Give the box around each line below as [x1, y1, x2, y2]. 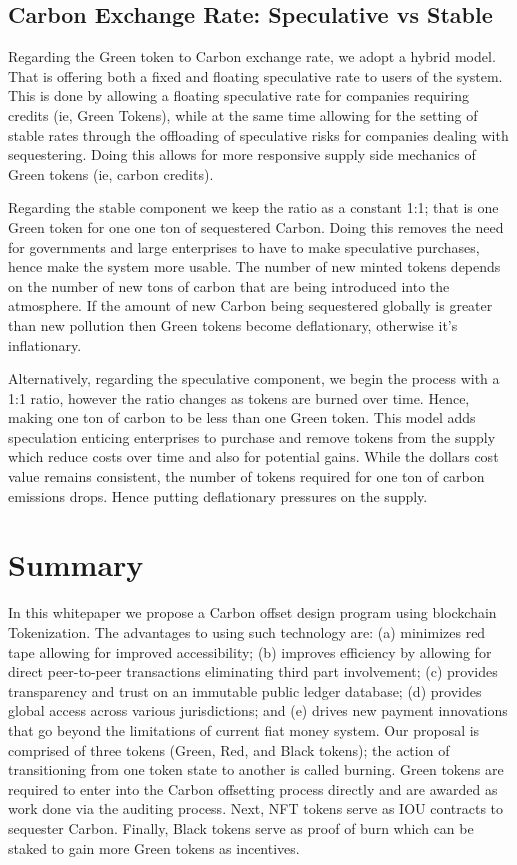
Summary [8, 544, 144, 585]
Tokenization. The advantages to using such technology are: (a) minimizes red [8, 621, 486, 642]
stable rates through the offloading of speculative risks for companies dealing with [8, 124, 509, 145]
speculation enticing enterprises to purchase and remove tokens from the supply [8, 426, 496, 447]
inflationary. [8, 334, 82, 355]
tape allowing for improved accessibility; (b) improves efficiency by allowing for [8, 641, 492, 662]
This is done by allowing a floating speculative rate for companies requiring [8, 85, 469, 106]
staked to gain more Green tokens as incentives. [8, 837, 300, 858]
